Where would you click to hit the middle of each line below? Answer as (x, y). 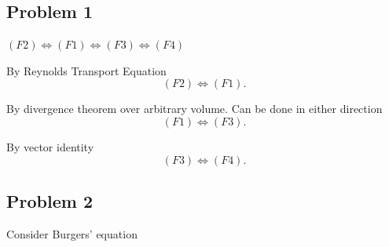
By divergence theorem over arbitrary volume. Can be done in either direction (194, 109)
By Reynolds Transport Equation (86, 70)
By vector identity (50, 146)
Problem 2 (50, 200)
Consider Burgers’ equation (72, 233)
